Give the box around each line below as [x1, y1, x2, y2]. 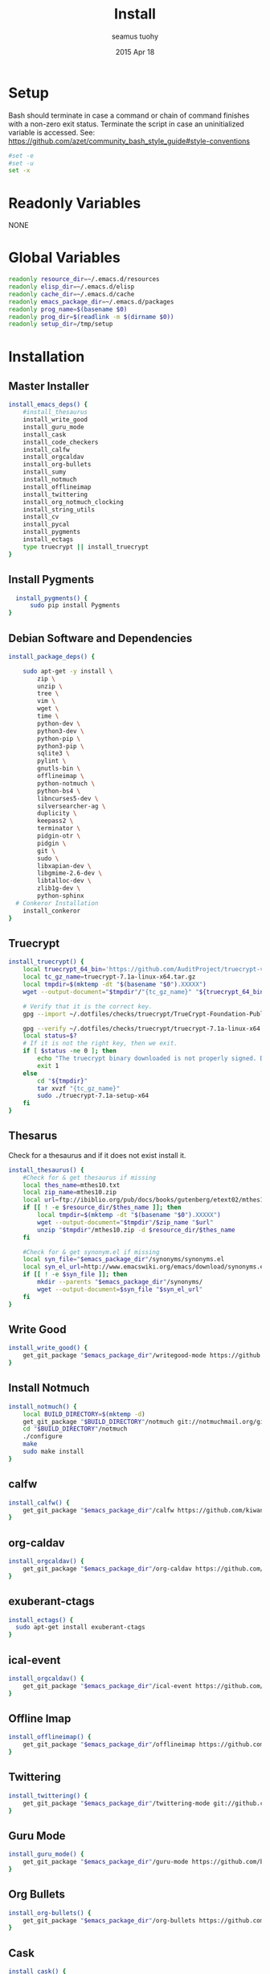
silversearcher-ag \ [37, 802, 106, 810]
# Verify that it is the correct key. [22, 1002, 153, 1011]
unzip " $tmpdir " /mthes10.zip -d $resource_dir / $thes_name [37, 1226, 235, 1234]
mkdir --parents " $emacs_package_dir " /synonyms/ [37, 1278, 203, 1286]
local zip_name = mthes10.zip [22, 1189, 117, 1197]
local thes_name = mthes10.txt [22, 1181, 121, 1189]
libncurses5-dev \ [37, 794, 99, 802]
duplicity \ [37, 809, 78, 817]
